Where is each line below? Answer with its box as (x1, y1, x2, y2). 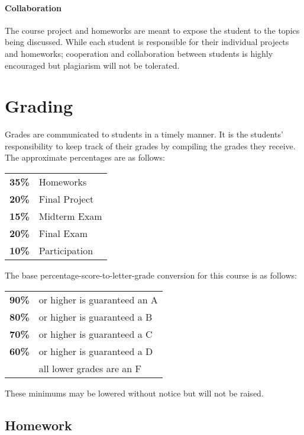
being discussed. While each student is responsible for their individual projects (5, 36, 289, 48)
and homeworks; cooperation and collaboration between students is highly (5, 47, 273, 59)
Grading (5, 94, 73, 118)
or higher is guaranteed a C (38, 327, 153, 341)
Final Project (38, 192, 94, 206)
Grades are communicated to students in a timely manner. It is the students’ (5, 128, 283, 140)
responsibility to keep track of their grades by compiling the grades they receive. (5, 139, 296, 152)
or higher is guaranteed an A (38, 292, 158, 306)
